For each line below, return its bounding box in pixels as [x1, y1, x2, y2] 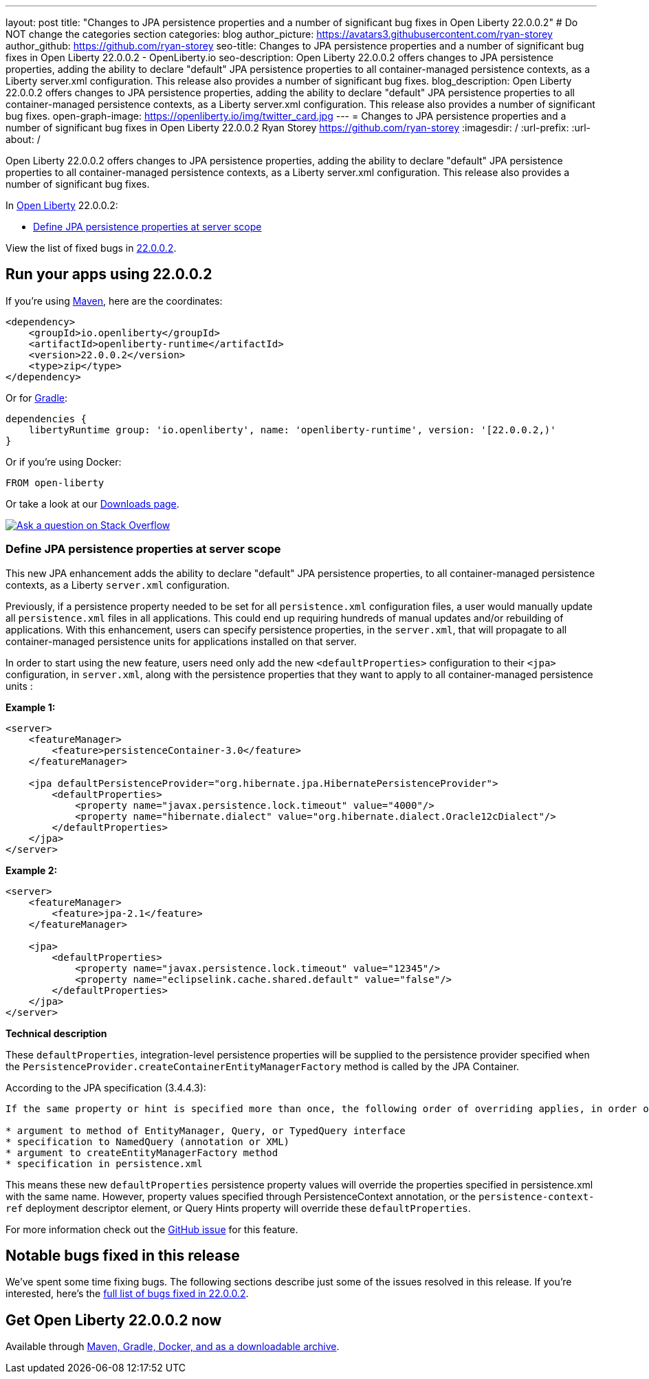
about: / [5, 133, 41, 145]
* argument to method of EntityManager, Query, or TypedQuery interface [5, 1125, 406, 1136]
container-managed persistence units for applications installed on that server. [5, 635, 357, 647]
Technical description [5, 1027, 107, 1039]
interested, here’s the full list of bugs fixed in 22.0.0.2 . [5, 1288, 249, 1300]
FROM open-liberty [5, 477, 104, 488]
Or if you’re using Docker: [5, 455, 122, 468]
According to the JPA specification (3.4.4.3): [5, 1081, 206, 1094]
